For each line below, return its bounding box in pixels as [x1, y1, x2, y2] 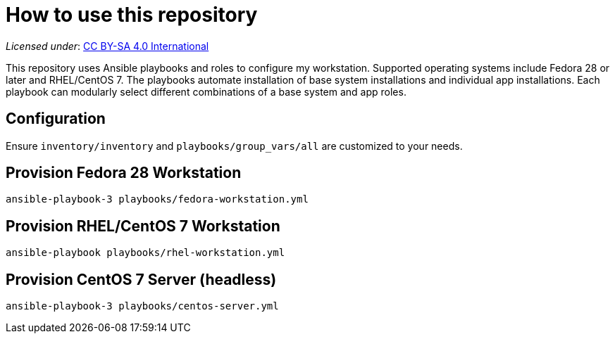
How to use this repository [6, 3, 258, 27]
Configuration [6, 110, 106, 128]
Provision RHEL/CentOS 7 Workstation [6, 217, 280, 235]
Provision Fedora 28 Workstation [6, 164, 242, 182]
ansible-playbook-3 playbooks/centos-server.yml [6, 300, 279, 312]
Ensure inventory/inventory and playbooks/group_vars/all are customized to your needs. [6, 139, 463, 152]
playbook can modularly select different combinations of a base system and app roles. [6, 85, 406, 98]
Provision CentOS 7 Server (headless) [6, 270, 277, 288]
